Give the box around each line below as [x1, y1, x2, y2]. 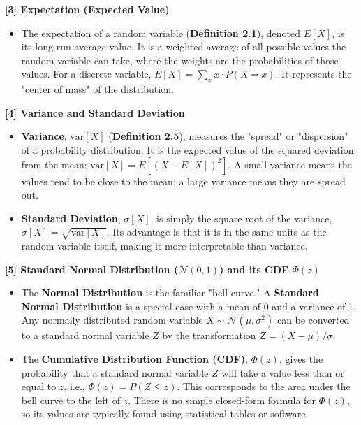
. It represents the [275, 66, 352, 81]
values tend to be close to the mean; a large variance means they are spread [21, 173, 346, 188]
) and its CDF [219, 261, 289, 276]
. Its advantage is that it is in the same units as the [106, 224, 327, 239]
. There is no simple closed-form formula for [128, 392, 316, 407]
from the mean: [21, 157, 87, 171]
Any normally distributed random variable [21, 312, 203, 327]
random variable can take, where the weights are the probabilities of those [21, 52, 339, 67]
